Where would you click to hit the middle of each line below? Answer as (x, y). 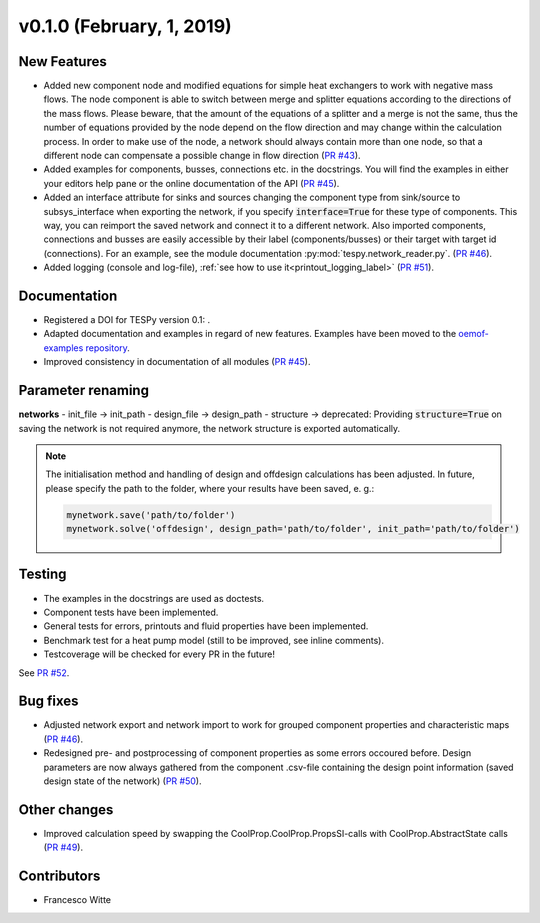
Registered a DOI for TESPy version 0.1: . (126, 320)
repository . (107, 347)
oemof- (473, 334)
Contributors (59, 876)
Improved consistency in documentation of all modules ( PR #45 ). (177, 362)
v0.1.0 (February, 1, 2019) (125, 26)
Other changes (66, 809)
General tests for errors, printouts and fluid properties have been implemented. (206, 626)
